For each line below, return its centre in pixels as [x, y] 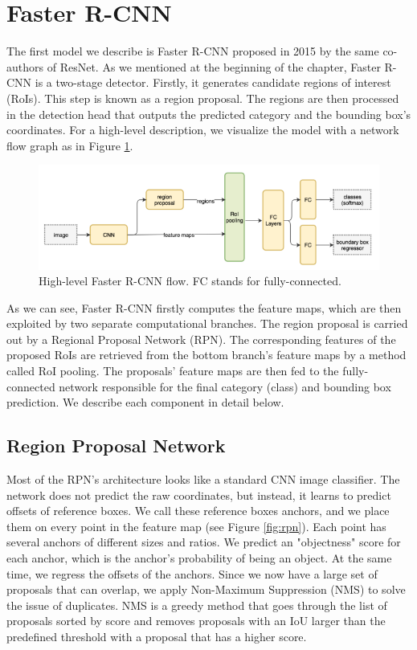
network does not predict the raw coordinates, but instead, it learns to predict [199, 495]
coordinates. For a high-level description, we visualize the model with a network [203, 130]
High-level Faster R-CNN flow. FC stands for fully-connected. [190, 281]
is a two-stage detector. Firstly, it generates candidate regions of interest [213, 82]
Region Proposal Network [116, 446]
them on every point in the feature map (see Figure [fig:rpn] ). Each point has [196, 526]
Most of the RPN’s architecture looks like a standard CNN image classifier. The [203, 479]
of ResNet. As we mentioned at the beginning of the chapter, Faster [214, 66]
